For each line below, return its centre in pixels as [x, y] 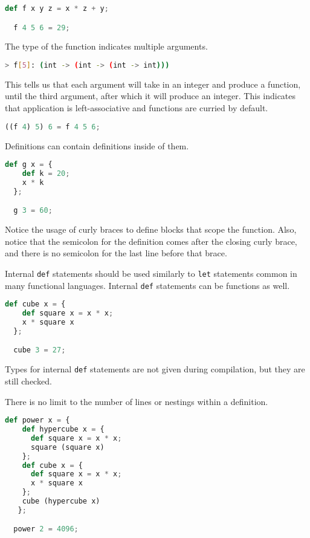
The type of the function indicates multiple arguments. [106, 46]
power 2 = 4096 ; [46, 529]
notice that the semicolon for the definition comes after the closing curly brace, [151, 241]
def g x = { [29, 165]
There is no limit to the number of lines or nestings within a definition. [137, 401]
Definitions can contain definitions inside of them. [97, 145]
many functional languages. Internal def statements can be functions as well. [147, 285]
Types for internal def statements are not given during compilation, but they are [155, 369]
